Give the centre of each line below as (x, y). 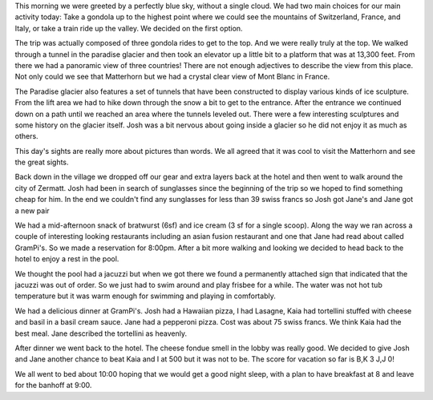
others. (27, 136)
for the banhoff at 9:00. (53, 386)
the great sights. (42, 162)
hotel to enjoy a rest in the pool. (67, 259)
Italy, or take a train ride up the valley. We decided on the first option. (129, 28)
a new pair (32, 210)
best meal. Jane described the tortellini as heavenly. (101, 333)
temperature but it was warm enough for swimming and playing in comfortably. (145, 296)
